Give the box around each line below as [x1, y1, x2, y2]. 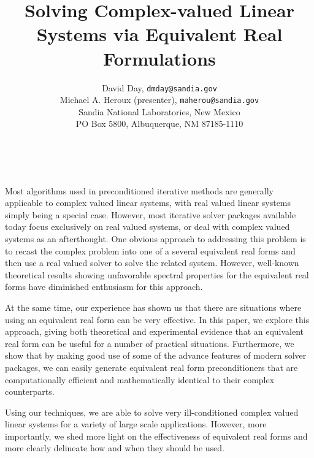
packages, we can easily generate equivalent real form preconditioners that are [5, 361, 298, 373]
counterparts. [5, 385, 55, 398]
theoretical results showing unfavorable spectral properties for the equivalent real [5, 268, 309, 281]
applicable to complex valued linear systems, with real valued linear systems [5, 196, 291, 209]
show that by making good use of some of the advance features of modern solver [5, 349, 307, 362]
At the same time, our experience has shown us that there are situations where [5, 300, 302, 313]
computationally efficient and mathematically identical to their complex [5, 373, 275, 386]
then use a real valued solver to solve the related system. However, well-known [5, 256, 299, 269]
